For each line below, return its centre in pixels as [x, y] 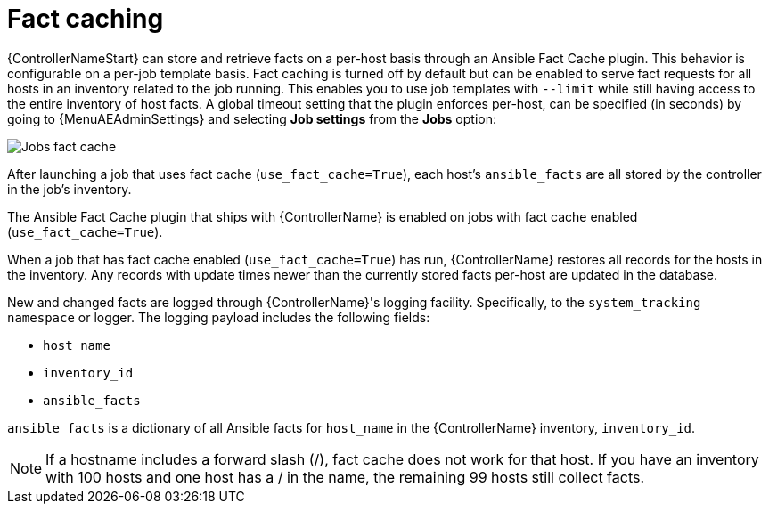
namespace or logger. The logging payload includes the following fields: [219, 317]
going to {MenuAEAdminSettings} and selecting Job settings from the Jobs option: [252, 118]
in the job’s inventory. [70, 189]
